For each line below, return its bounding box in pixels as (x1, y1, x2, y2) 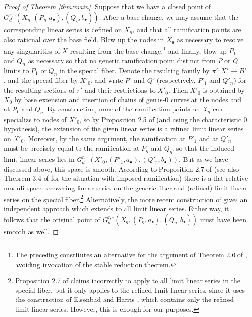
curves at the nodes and (170, 94, 241, 104)
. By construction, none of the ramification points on (43, 104, 200, 114)
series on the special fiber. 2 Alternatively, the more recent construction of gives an (4, 192, 248, 204)
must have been (200, 214, 246, 224)
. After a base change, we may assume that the (99, 12, 238, 22)
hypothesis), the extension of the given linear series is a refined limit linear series (4, 124, 244, 134)
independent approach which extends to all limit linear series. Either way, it (4, 203, 229, 213)
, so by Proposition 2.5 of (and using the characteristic (79, 114, 241, 124)
